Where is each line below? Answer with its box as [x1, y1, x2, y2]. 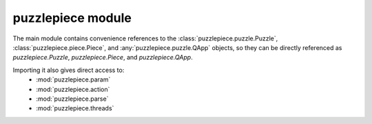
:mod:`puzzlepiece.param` [36, 75, 111, 84]
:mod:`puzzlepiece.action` [36, 85, 110, 93]
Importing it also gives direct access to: [12, 66, 125, 74]
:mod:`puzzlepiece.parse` [36, 95, 109, 103]
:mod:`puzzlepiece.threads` [36, 104, 114, 112]
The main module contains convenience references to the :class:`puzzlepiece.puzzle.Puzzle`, [12, 34, 278, 42]
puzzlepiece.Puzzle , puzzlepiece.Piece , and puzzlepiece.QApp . [12, 53, 193, 62]
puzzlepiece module [12, 10, 132, 25]
